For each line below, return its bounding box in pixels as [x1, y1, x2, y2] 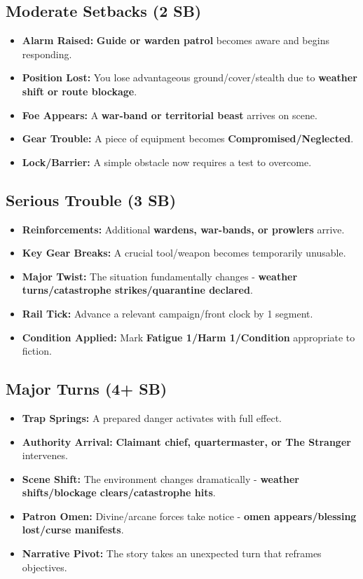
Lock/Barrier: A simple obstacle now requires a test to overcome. [22, 154, 312, 169]
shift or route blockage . [22, 83, 137, 98]
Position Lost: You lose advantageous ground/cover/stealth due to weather [22, 70, 357, 85]
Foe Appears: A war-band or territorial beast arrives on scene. [22, 107, 317, 122]
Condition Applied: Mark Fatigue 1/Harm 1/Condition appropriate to [22, 329, 355, 344]
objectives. [22, 559, 67, 574]
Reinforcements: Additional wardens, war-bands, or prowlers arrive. [22, 222, 345, 236]
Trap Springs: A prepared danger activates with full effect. [22, 410, 282, 425]
